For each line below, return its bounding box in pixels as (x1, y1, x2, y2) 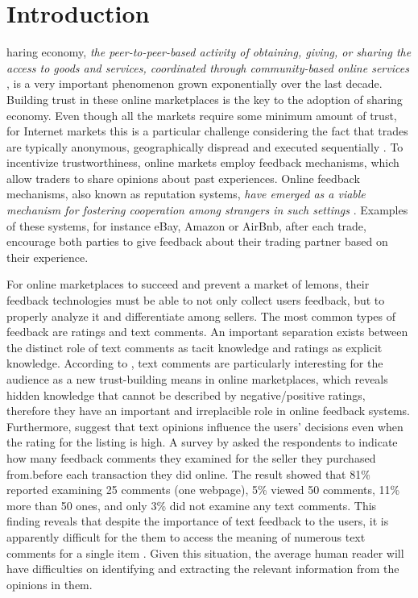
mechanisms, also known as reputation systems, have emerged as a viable (6, 185, 366, 202)
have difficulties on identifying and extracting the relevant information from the (6, 560, 399, 577)
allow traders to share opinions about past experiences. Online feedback (6, 169, 360, 186)
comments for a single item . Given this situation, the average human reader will (6, 544, 404, 561)
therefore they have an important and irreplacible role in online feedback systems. (6, 402, 410, 419)
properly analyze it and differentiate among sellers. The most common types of (6, 307, 396, 324)
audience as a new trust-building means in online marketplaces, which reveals (6, 371, 388, 387)
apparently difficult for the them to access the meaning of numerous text (6, 528, 366, 545)
